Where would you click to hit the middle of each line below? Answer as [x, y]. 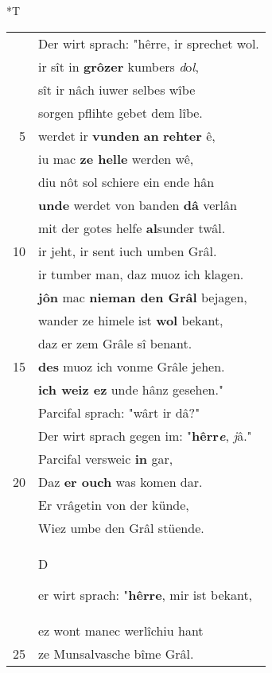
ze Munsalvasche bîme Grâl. [116, 653]
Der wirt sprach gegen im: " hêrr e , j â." [145, 435]
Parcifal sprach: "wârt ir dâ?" [119, 412]
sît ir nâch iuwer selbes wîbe [117, 89]
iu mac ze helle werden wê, [116, 158]
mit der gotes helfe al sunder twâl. [132, 228]
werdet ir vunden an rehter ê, [127, 135]
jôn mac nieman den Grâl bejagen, [143, 297]
